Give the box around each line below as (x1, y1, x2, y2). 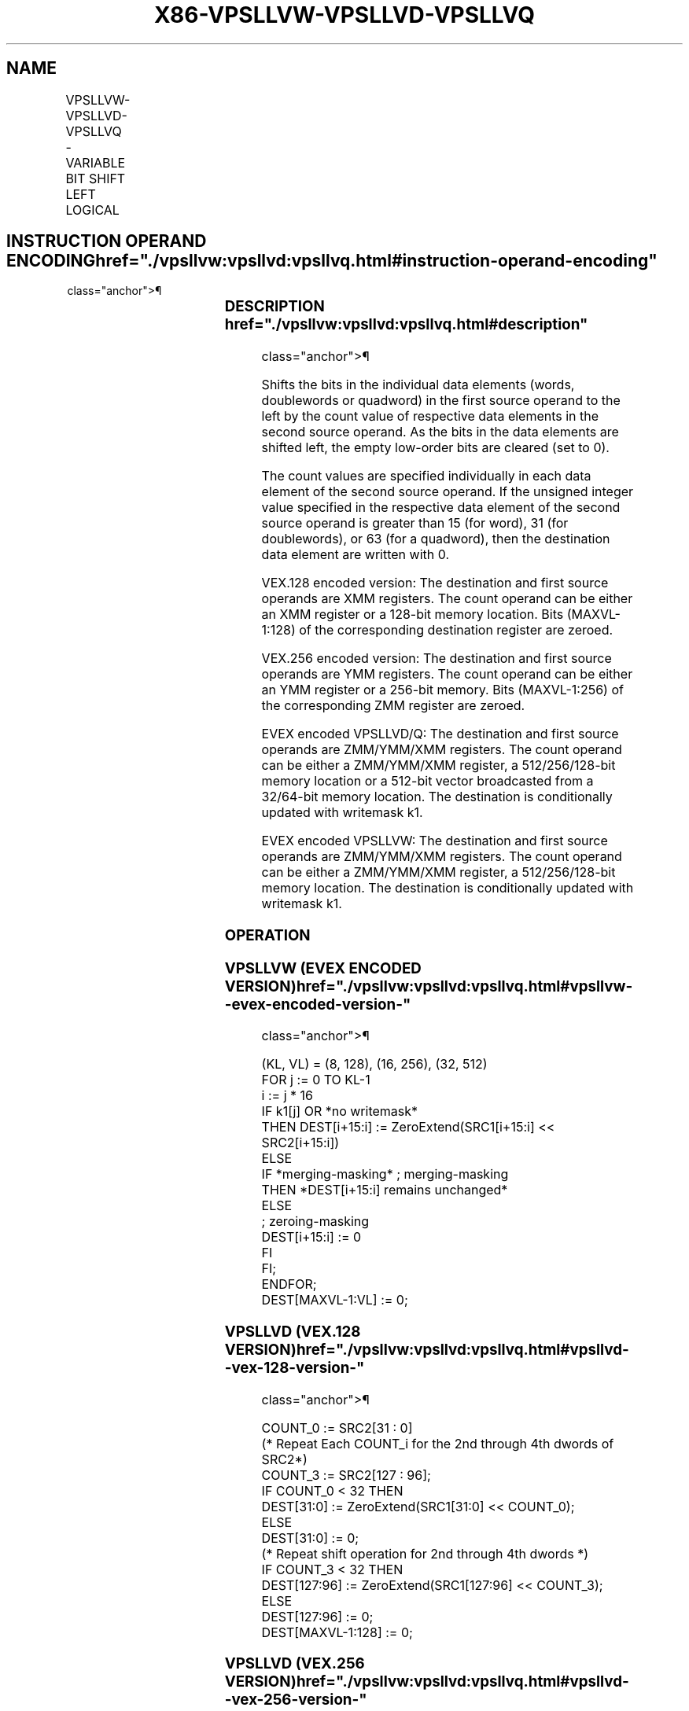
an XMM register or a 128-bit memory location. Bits (261, 606, 564, 623)
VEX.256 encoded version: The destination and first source (261, 650, 612, 667)
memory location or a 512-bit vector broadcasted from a (261, 773, 594, 789)
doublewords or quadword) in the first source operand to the (261, 392, 621, 409)
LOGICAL (65, 201, 120, 218)
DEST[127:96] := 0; (261, 1608, 374, 1625)
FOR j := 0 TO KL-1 (261, 1072, 370, 1088)
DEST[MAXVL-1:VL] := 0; (261, 1292, 408, 1308)
